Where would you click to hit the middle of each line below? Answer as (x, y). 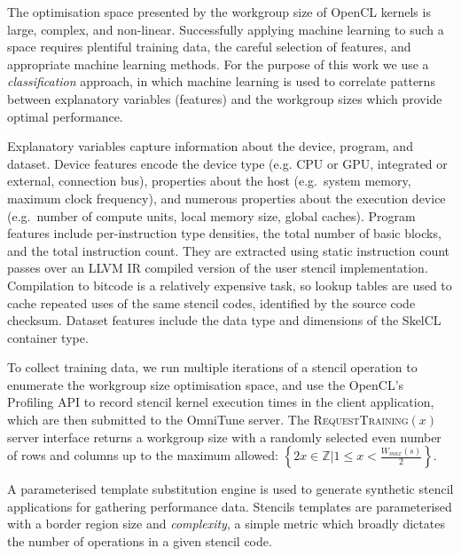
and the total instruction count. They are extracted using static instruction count (229, 250)
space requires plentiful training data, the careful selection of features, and (209, 47)
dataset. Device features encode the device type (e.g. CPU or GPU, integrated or (227, 163)
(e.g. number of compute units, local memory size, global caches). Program (211, 215)
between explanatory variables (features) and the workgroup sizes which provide (225, 98)
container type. (48, 337)
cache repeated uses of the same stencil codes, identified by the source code (211, 302)
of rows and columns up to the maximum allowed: (143, 455)
